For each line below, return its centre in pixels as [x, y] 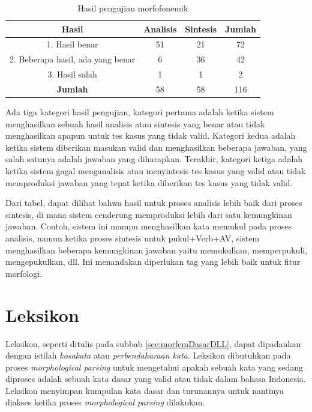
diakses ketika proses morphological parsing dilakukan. [105, 402]
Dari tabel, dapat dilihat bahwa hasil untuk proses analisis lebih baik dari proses [154, 203]
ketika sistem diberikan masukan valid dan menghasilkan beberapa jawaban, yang [156, 147]
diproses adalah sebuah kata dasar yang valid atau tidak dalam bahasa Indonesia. [156, 379]
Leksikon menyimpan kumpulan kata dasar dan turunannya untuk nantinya [145, 390]
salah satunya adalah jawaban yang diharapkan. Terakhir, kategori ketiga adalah [154, 159]
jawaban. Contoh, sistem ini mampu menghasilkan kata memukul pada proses [149, 226]
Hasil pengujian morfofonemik [133, 8]
